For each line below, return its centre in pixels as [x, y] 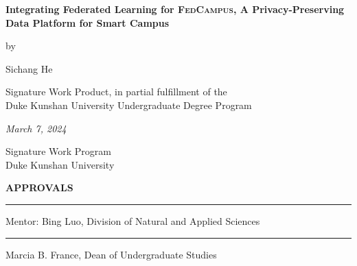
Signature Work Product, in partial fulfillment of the [116, 92]
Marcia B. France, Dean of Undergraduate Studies [111, 254]
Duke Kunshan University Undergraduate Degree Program [129, 105]
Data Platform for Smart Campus [88, 22]
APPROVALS [39, 188]
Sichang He [29, 68]
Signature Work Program [58, 151]
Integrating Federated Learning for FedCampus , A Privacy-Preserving [175, 9]
